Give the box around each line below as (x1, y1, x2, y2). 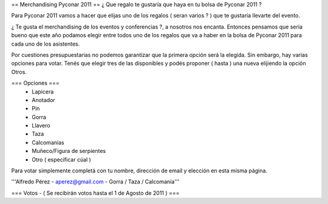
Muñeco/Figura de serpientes (32, 148, 106, 155)
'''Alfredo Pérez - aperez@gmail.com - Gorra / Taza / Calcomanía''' (11, 178, 180, 185)
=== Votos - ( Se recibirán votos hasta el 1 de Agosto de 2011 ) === (11, 189, 180, 197)
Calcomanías (32, 138, 64, 146)
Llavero (32, 122, 51, 129)
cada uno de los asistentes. (11, 40, 80, 47)
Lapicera (32, 88, 54, 95)
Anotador (32, 96, 56, 103)
